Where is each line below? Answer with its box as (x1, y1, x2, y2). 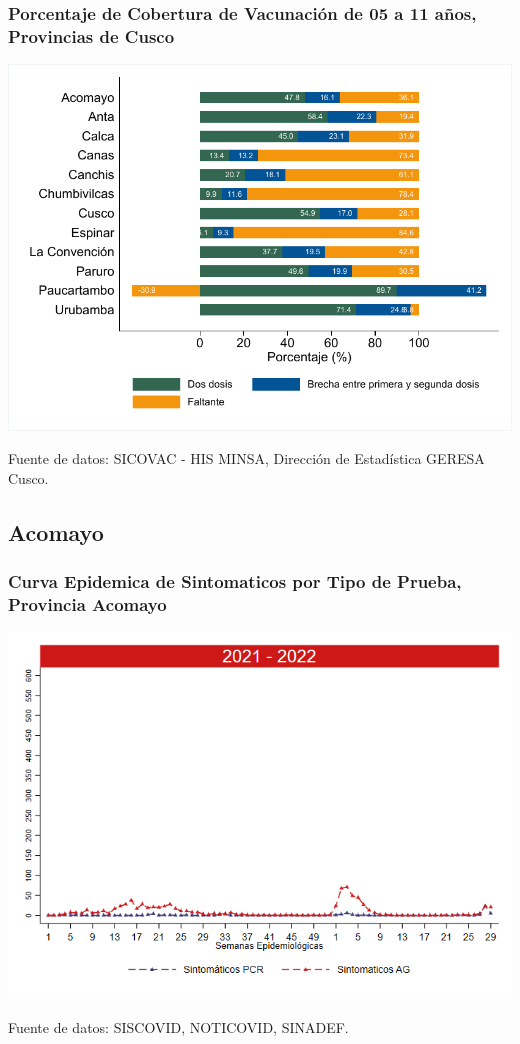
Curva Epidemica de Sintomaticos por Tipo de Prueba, (8, 569, 462, 594)
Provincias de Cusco (8, 23, 175, 48)
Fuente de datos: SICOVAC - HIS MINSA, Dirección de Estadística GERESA (8, 448, 485, 469)
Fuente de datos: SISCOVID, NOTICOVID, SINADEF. (8, 1016, 349, 1037)
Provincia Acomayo (8, 592, 167, 617)
